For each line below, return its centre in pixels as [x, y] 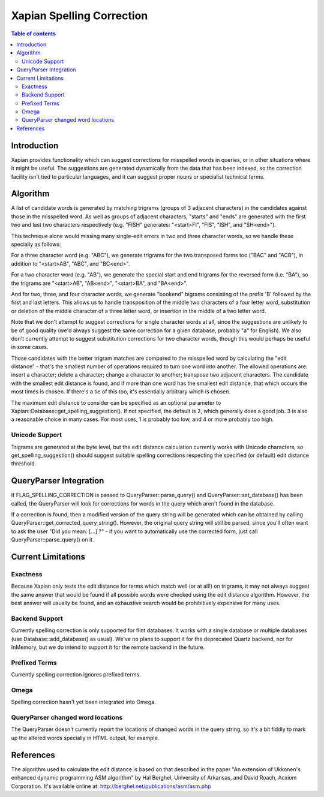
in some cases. [30, 347]
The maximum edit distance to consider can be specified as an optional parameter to [116, 402]
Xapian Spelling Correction [79, 16]
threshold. [24, 464]
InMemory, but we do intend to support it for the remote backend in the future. [108, 647]
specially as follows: [36, 244]
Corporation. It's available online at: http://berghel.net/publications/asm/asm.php [111, 786]
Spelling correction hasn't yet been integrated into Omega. [83, 702]
